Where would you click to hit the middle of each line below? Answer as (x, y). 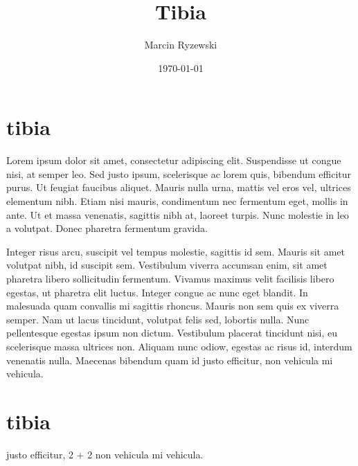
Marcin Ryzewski (181, 45)
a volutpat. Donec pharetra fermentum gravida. (107, 228)
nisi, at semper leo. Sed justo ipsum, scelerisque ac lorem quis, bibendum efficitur (179, 173)
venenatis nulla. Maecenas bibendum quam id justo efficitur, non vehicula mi (170, 360)
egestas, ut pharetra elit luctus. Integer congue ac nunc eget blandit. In (157, 292)
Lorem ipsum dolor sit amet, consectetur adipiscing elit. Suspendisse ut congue (174, 160)
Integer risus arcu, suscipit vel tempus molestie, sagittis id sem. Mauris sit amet (176, 251)
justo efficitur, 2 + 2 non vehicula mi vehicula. (105, 454)
